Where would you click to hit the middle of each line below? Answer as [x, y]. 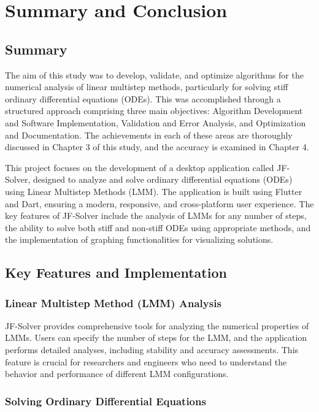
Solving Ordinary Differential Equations [106, 401]
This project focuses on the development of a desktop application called [140, 167]
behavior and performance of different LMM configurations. [117, 374]
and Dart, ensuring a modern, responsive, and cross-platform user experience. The [159, 203]
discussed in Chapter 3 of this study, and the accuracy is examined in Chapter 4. [157, 147]
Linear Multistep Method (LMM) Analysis [113, 303]
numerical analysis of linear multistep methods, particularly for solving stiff [147, 87]
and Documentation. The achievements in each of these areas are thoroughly [149, 135]
